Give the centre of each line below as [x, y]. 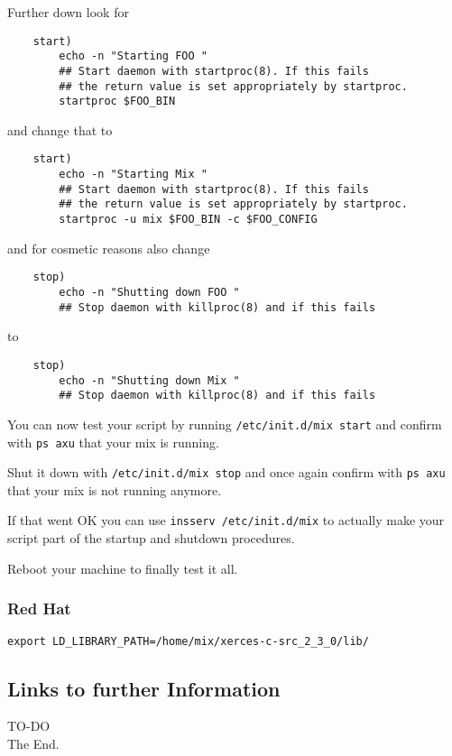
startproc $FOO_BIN [117, 101]
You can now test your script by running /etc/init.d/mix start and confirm [225, 424]
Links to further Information [144, 688]
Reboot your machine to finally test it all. [123, 568]
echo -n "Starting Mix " [133, 175]
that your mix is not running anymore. [115, 489]
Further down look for [68, 12]
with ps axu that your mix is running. [113, 442]
